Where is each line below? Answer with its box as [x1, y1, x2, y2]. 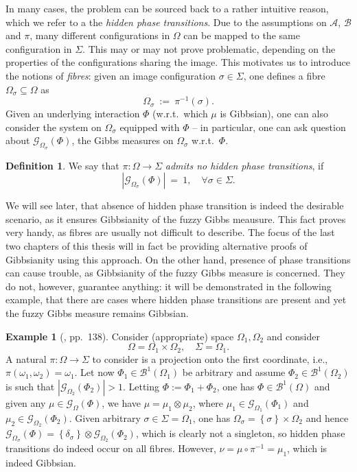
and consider [266, 329, 320, 343]
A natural [5, 351, 47, 366]
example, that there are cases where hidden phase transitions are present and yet [5, 292, 347, 307]
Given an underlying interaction [5, 106, 140, 121]
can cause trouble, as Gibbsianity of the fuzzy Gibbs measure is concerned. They [5, 265, 345, 280]
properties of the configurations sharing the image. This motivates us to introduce [5, 55, 350, 69]
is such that [5, 379, 55, 393]
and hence [306, 411, 349, 425]
